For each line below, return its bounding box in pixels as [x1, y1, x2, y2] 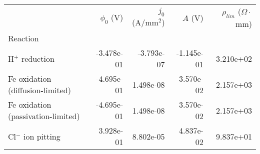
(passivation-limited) [8, 110, 80, 122]
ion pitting [23, 130, 60, 142]
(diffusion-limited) [8, 84, 71, 96]
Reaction [8, 32, 39, 44]
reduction [21, 52, 54, 64]
